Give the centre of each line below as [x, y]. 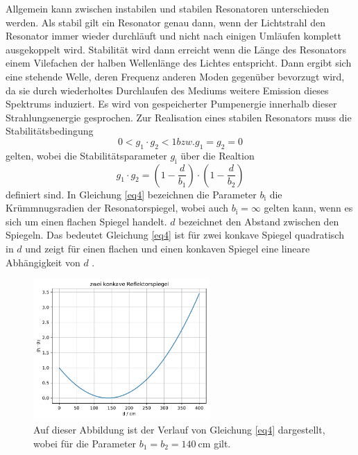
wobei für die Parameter [85, 443]
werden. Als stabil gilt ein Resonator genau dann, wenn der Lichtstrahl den [165, 22]
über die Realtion [218, 155]
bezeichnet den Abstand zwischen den [259, 221]
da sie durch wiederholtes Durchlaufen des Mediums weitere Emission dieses [167, 90]
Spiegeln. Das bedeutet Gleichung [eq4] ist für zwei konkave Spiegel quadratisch [175, 235]
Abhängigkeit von [43, 262]
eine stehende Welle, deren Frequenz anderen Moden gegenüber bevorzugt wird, [175, 76]
